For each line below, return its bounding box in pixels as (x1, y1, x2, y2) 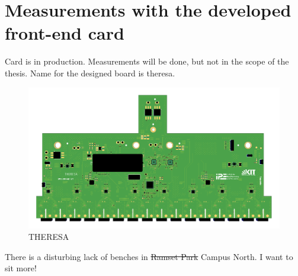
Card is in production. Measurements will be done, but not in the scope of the (5, 55, 289, 68)
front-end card (5, 21, 124, 45)
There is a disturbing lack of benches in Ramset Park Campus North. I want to (5, 250, 293, 262)
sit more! (5, 262, 37, 274)
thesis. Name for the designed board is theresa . (5, 66, 175, 79)
